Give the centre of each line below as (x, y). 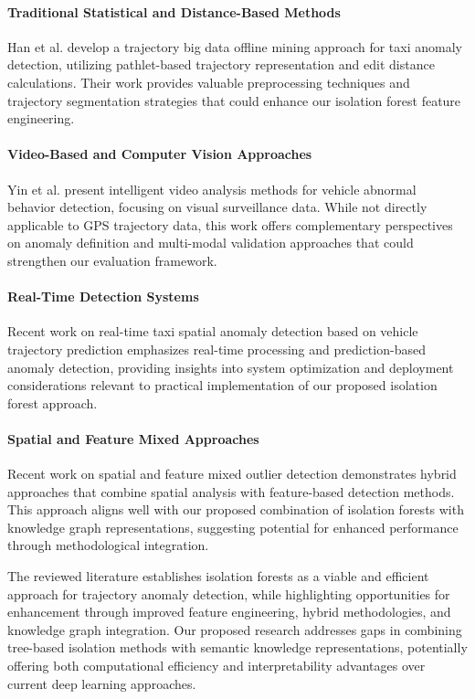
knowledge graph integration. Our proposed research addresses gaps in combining (235, 629)
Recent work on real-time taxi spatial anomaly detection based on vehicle (213, 331)
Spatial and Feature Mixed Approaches (133, 438)
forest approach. (53, 402)
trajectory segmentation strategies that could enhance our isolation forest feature (234, 100)
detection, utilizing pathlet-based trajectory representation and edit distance (221, 64)
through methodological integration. (108, 545)
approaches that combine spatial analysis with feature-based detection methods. (231, 491)
